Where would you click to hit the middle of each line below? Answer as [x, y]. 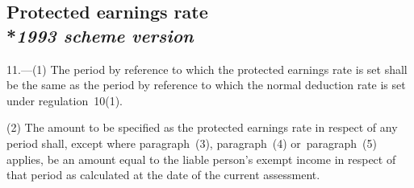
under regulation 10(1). [65, 100]
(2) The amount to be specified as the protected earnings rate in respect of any [202, 127]
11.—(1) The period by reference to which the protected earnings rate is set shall [207, 69]
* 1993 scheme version [100, 35]
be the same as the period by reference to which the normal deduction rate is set [206, 85]
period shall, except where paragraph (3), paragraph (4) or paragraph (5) [192, 143]
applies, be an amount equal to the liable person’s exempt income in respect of [201, 159]
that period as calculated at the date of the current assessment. [163, 175]
